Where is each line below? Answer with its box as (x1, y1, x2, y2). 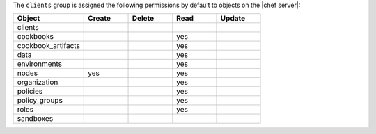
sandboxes (17, 114, 54, 124)
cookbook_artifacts (17, 41, 80, 51)
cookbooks (17, 32, 54, 42)
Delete (132, 14, 155, 24)
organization (17, 77, 58, 87)
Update (220, 14, 246, 24)
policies (17, 87, 43, 97)
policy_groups (17, 96, 63, 106)
